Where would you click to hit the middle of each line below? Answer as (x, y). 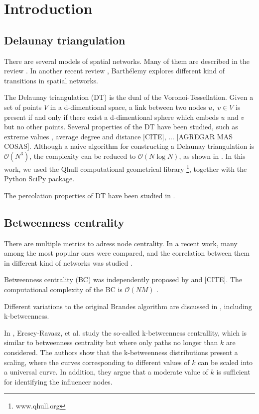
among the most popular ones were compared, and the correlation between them (127, 253)
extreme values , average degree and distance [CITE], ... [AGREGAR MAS (118, 136)
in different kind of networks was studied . (68, 262)
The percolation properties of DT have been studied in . (90, 195)
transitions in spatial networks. (51, 80)
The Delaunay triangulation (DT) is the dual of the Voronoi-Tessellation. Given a (129, 97)
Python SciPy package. (39, 179)
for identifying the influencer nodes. (58, 381)
